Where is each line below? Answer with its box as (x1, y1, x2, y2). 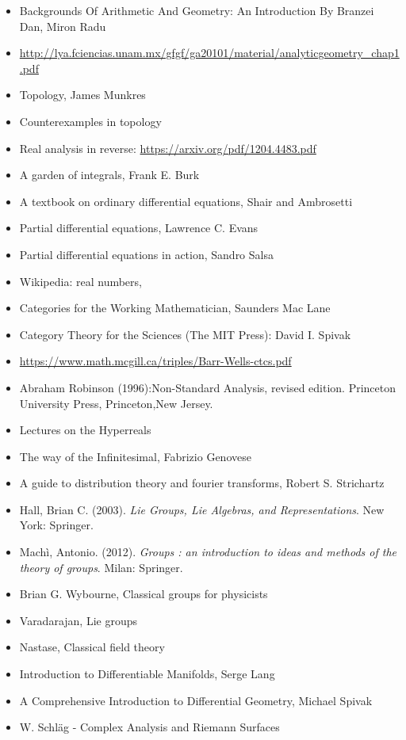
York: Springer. (19, 517, 94, 533)
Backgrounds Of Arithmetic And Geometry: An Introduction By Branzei (19, 2, 374, 18)
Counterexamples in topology (19, 113, 162, 129)
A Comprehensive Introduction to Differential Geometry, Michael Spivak (19, 692, 373, 708)
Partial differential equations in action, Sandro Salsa (19, 246, 274, 262)
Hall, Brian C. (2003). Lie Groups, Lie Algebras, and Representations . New (19, 501, 385, 517)
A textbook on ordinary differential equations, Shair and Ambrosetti (19, 193, 353, 209)
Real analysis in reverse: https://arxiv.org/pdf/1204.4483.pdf (19, 139, 316, 156)
